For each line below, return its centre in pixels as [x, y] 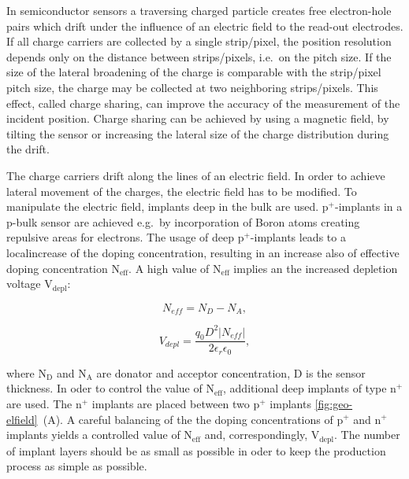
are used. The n [44, 403]
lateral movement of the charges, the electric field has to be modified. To [182, 191]
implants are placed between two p [176, 403]
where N [26, 372]
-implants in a [368, 206]
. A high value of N [175, 268]
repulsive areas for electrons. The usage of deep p [125, 237]
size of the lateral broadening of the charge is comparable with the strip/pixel [194, 72]
